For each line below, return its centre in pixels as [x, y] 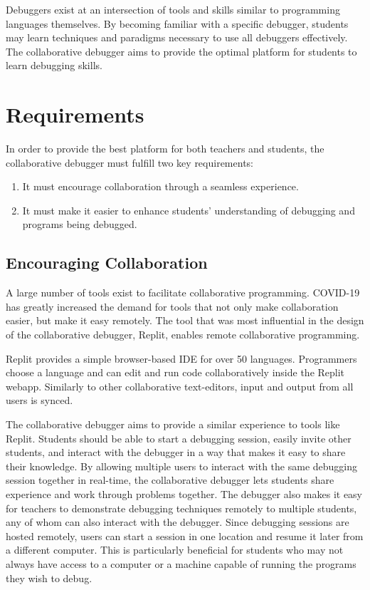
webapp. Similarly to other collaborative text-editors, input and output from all [180, 386]
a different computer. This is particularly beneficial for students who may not [175, 550]
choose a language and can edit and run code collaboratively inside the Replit [175, 372]
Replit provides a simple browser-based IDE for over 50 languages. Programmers [181, 358]
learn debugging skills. [54, 65]
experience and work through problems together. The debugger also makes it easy [184, 493]
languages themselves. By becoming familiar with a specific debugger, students [177, 23]
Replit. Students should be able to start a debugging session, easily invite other [179, 438]
